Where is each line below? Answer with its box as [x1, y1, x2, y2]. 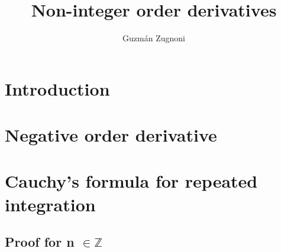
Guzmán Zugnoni [122, 32, 185, 44]
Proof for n [5, 233, 75, 251]
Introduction [5, 76, 110, 100]
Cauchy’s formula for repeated [5, 169, 258, 193]
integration [5, 192, 96, 216]
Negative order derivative [5, 123, 217, 147]
